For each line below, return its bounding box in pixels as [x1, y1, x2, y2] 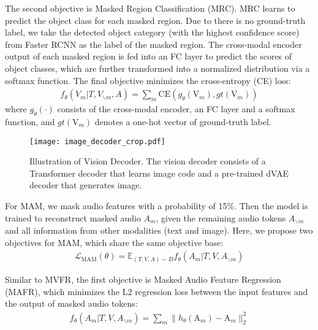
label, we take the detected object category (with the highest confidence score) [5, 26, 300, 39]
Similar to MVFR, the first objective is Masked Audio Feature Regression [5, 273, 281, 286]
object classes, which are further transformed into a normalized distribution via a [5, 61, 310, 74]
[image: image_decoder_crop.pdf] [29, 137, 165, 146]
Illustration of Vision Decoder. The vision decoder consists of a [29, 155, 266, 167]
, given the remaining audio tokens [156, 211, 286, 224]
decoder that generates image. [29, 178, 142, 191]
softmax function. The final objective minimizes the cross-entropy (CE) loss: [5, 74, 291, 86]
